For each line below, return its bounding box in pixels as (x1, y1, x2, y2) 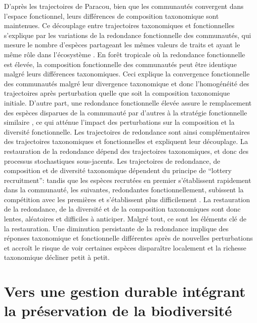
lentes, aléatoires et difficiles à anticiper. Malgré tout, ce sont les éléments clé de (4, 214, 247, 224)
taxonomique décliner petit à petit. (4, 252, 110, 262)
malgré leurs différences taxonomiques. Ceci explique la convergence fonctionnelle (4, 69, 250, 79)
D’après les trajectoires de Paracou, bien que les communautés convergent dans (4, 1, 244, 11)
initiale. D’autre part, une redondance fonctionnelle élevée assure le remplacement (4, 97, 252, 108)
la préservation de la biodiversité (4, 300, 232, 321)
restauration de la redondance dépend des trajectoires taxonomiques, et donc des (4, 145, 249, 156)
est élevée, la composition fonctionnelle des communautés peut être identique (4, 59, 237, 69)
